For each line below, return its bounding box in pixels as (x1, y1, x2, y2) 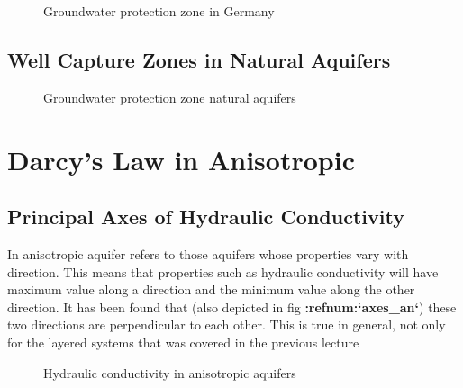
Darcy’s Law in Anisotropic (7, 140, 355, 177)
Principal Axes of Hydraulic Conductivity (7, 203, 404, 230)
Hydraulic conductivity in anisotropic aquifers (43, 363, 296, 382)
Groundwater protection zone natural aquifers (43, 87, 296, 106)
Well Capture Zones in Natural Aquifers (7, 45, 391, 73)
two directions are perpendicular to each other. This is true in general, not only (7, 315, 446, 334)
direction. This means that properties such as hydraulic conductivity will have (7, 262, 439, 281)
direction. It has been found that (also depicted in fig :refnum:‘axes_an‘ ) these (7, 297, 457, 316)
